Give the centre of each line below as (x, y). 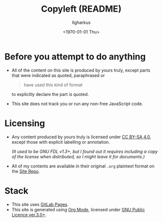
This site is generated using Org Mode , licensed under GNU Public (78, 209)
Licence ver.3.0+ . (29, 215)
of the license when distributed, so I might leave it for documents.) (78, 156)
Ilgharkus (81, 22)
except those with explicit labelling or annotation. (61, 142)
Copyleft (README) (81, 9)
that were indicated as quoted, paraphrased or (58, 75)
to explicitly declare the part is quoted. (50, 94)
